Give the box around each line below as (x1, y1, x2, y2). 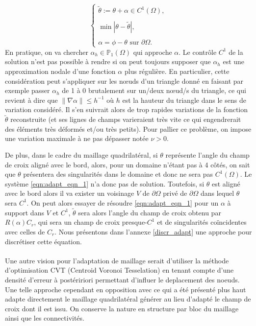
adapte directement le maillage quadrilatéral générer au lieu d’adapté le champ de (5, 294, 251, 304)
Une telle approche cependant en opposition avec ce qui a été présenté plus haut (5, 284, 246, 294)
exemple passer (5, 85, 50, 95)
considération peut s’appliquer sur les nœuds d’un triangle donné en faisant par (5, 75, 244, 86)
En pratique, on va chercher (5, 47, 88, 57)
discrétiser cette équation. (5, 236, 82, 246)
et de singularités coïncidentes (157, 217, 247, 227)
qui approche (133, 47, 172, 57)
